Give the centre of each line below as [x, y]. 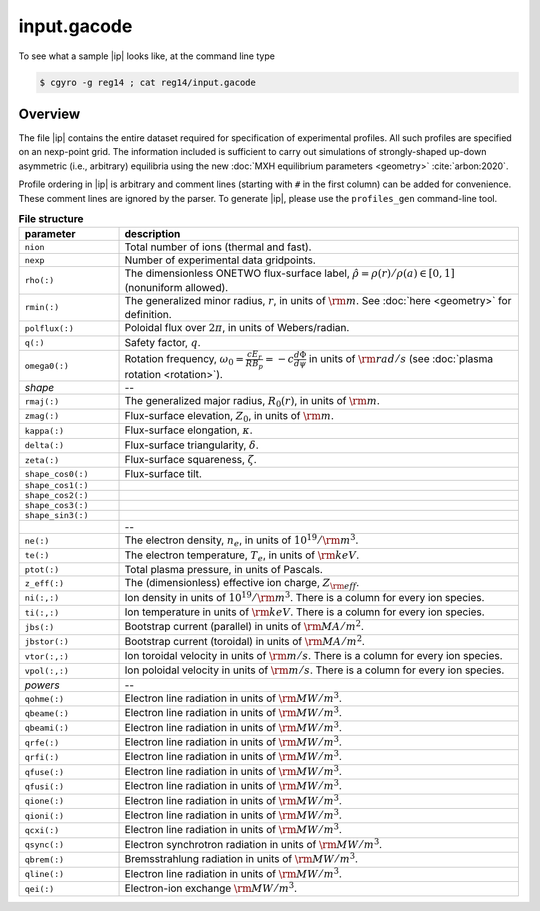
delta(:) [44, 445]
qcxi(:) [42, 830]
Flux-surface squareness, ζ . [190, 459]
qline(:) [44, 874]
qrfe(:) [42, 742]
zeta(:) [42, 460]
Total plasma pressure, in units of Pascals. [224, 570]
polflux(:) [49, 328]
